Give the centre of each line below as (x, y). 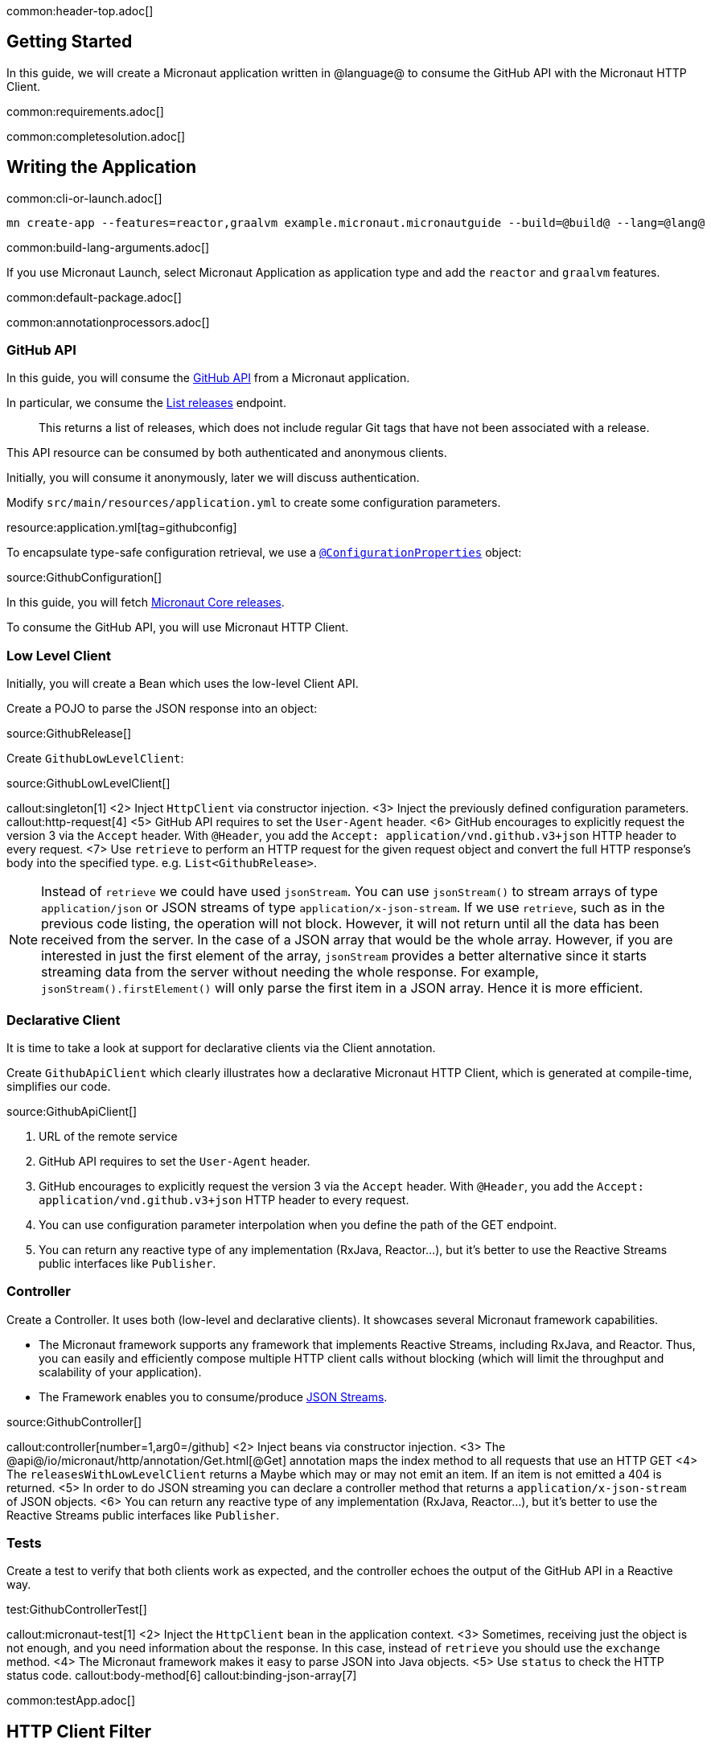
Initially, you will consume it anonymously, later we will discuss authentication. (213, 478)
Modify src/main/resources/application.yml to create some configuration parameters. (254, 503)
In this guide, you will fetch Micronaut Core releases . (146, 603)
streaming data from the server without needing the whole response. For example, (290, 972)
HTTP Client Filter (79, 1731)
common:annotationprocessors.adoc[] (108, 322)
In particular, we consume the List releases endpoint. (146, 403)
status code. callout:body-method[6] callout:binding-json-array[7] (182, 1676)
